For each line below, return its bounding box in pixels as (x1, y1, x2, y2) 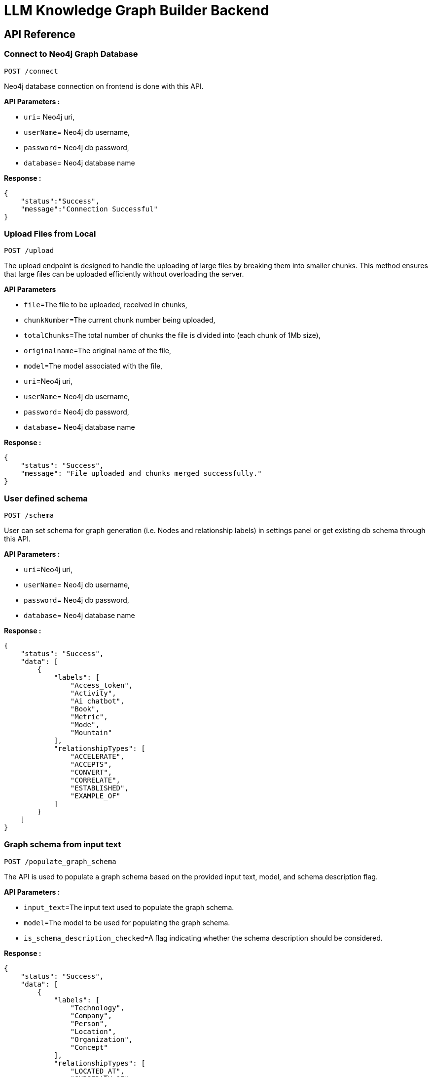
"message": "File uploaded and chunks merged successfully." (20, 469, 262, 478)
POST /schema (4, 511, 54, 520)
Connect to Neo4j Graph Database (4, 49, 138, 59)
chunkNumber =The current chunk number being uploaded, (24, 316, 216, 325)
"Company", (70, 1011, 112, 1020)
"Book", (70, 705, 100, 713)
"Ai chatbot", (70, 697, 125, 705)
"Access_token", (70, 681, 133, 690)
